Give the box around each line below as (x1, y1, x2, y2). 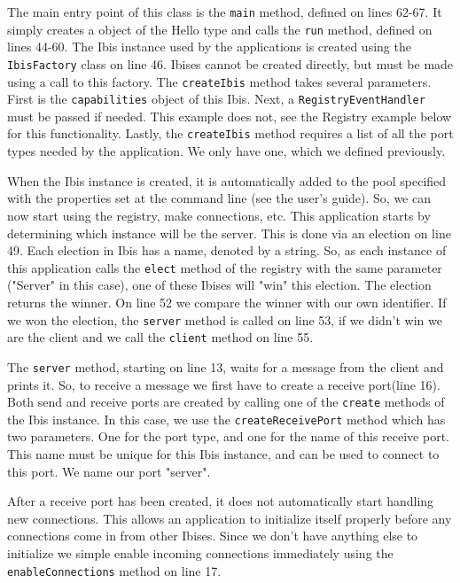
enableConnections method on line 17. (7, 561, 222, 579)
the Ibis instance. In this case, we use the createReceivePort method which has (7, 409, 446, 428)
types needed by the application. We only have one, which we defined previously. (7, 142, 446, 160)
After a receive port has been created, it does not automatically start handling (7, 492, 434, 510)
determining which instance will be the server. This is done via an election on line (7, 223, 451, 242)
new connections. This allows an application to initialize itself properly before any (7, 509, 452, 527)
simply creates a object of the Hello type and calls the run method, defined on (7, 19, 433, 38)
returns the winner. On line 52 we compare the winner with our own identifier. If (7, 292, 447, 311)
